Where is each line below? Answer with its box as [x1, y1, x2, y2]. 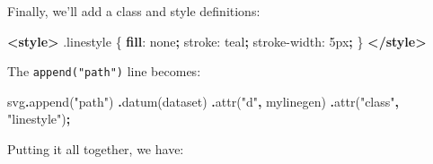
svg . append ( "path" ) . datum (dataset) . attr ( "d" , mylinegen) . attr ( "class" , [7, 91, 399, 110]
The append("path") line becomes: [7, 62, 201, 81]
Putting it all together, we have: [7, 140, 184, 159]
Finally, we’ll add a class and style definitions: [7, 2, 261, 20]
